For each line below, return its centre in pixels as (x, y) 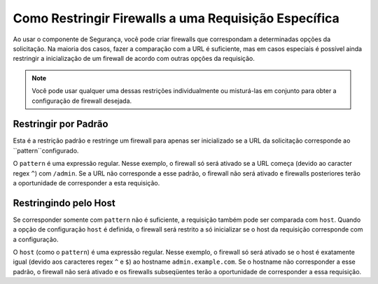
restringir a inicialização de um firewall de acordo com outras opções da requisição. (134, 59)
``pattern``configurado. (46, 150)
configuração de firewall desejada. (82, 101)
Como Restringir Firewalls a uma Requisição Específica (176, 18)
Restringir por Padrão (61, 124)
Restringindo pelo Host (64, 203)
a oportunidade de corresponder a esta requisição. (86, 183)
